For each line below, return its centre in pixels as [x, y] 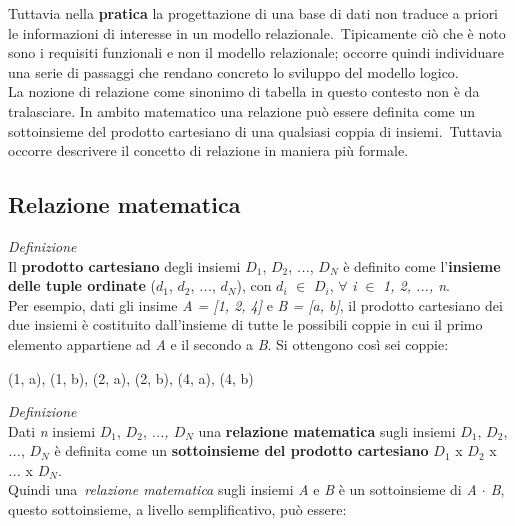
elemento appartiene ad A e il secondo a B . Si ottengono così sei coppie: [228, 343]
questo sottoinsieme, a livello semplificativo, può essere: [177, 509]
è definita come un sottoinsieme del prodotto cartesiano [241, 450]
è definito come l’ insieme [422, 265]
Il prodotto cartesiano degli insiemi [124, 265]
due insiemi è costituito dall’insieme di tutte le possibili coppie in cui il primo [245, 324]
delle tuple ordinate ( [82, 285]
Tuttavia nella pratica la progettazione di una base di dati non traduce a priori [253, 13]
